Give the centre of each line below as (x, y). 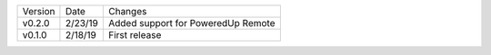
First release (135, 35)
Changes (127, 11)
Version (39, 11)
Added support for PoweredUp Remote (191, 23)
